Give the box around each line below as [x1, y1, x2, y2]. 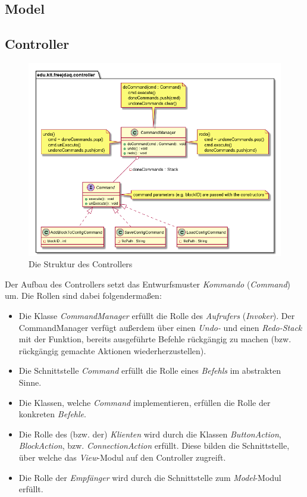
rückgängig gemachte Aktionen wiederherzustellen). [18, 344, 206, 357]
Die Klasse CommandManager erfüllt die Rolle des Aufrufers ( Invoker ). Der [18, 309, 295, 321]
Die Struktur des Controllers [29, 258, 133, 270]
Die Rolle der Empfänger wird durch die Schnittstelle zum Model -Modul [18, 471, 281, 483]
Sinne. [18, 376, 42, 388]
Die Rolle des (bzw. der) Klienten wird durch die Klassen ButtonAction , [18, 427, 281, 440]
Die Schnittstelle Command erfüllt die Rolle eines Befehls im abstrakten [18, 364, 281, 377]
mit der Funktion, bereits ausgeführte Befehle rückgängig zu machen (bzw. [18, 333, 292, 345]
